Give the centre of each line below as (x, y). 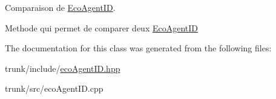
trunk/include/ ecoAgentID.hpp (63, 68)
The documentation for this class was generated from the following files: (138, 48)
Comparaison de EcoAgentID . (60, 7)
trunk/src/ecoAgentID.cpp (54, 88)
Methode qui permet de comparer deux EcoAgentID (102, 27)
